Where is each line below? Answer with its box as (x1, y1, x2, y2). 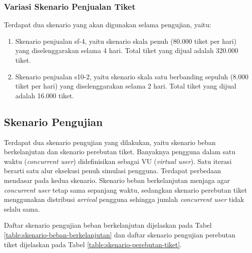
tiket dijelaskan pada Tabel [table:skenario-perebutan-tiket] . (4, 239, 182, 249)
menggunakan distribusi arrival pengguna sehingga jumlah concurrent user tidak (4, 194, 244, 204)
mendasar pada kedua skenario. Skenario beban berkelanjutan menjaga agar (4, 175, 230, 185)
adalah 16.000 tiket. (15, 90, 74, 100)
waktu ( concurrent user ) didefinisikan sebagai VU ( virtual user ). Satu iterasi (4, 156, 232, 166)
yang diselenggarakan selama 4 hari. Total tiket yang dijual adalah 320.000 (15, 45, 238, 55)
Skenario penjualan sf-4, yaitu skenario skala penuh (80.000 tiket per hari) (15, 36, 236, 46)
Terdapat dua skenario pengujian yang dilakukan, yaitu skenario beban (4, 137, 216, 147)
